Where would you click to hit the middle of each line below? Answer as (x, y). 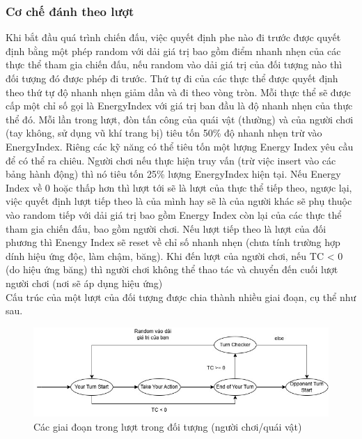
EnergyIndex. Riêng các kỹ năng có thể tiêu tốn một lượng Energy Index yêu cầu (180, 146)
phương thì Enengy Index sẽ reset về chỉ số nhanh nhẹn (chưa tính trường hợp (173, 242)
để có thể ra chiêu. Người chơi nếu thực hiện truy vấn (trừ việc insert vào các (171, 160)
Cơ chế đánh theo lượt (70, 11)
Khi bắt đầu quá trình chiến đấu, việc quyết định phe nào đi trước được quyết (173, 37)
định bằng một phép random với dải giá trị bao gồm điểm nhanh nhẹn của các (173, 51)
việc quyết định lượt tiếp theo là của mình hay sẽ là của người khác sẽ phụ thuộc (179, 201)
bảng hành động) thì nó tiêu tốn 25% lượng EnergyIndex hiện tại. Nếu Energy (173, 174)
